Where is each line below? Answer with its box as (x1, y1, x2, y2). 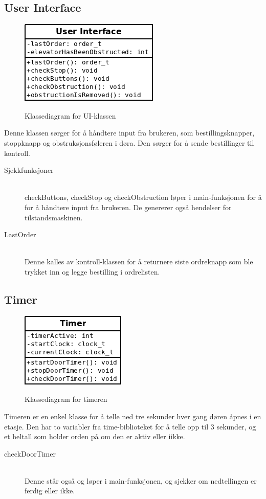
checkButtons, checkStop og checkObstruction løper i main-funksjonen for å (25, 192, 262, 202)
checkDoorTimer (4, 448, 56, 459)
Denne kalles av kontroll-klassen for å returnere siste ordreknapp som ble (25, 256, 253, 267)
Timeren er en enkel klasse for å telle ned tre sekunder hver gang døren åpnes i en (4, 411, 261, 421)
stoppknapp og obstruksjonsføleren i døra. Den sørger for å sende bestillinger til (4, 137, 254, 148)
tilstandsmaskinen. (25, 212, 83, 222)
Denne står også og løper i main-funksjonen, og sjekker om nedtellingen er (25, 475, 257, 486)
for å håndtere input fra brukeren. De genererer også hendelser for (25, 201, 232, 212)
